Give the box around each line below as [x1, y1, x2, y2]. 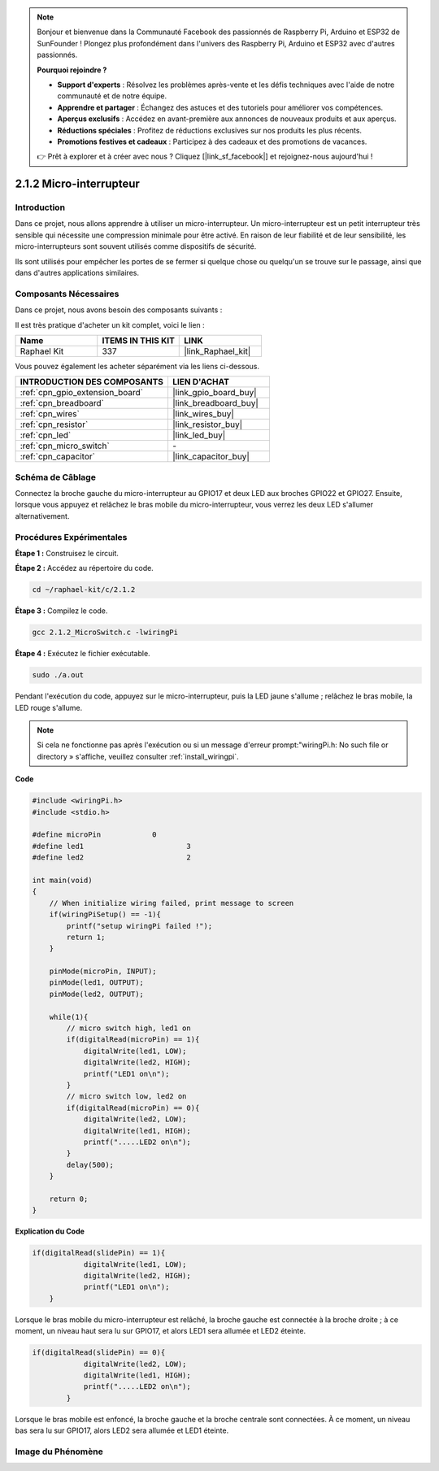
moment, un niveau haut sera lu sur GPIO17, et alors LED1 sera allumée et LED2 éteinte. [15, 1326, 306, 1336]
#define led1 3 [32, 842, 191, 851]
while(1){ [49, 1012, 89, 1021]
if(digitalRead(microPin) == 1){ [66, 1035, 200, 1044]
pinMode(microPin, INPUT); [49, 967, 158, 976]
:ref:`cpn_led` [20, 429, 72, 441]
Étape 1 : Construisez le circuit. [15, 549, 120, 558]
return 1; [66, 932, 106, 942]
